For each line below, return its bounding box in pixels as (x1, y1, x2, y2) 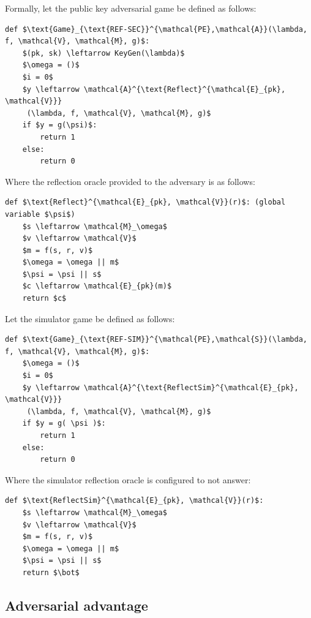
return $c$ (22, 294, 67, 303)
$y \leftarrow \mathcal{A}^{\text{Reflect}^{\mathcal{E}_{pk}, (22, 85, 286, 94)
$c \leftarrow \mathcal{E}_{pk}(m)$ (22, 282, 172, 291)
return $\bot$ (22, 568, 80, 577)
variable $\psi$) (5, 209, 75, 219)
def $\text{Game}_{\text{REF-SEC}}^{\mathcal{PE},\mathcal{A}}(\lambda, (5, 24, 307, 34)
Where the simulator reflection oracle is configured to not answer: (5, 473, 251, 486)
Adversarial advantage (5, 595, 148, 614)
